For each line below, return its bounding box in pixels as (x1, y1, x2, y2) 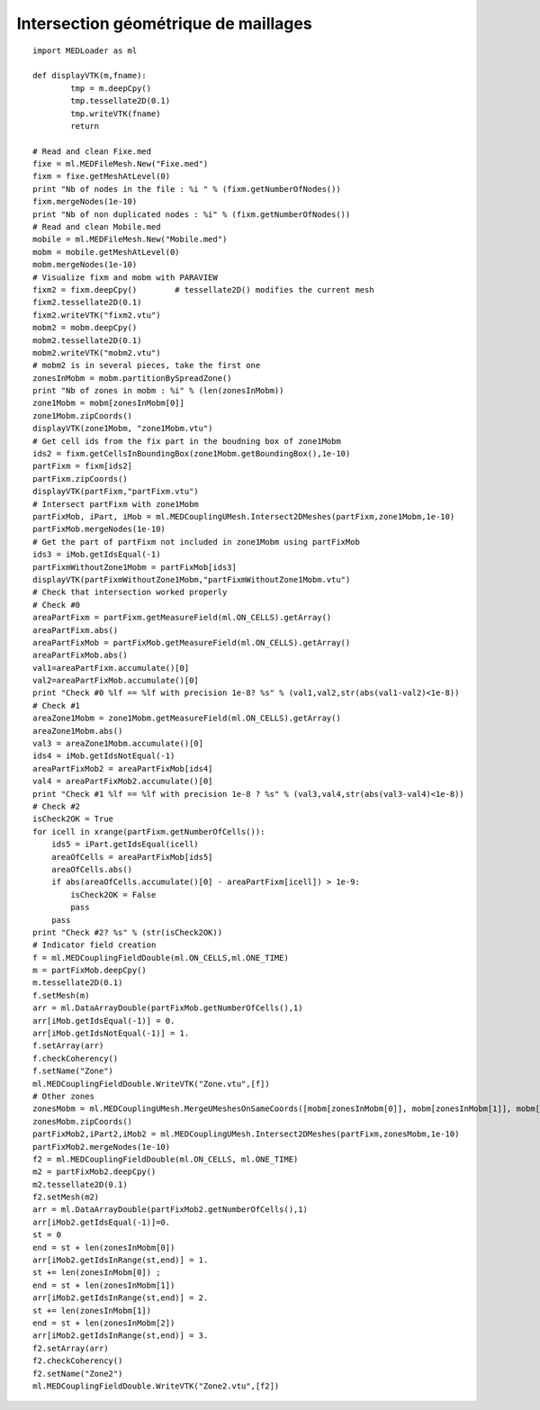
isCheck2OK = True (32, 814, 114, 824)
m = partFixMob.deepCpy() (32, 965, 148, 976)
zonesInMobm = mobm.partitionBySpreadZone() (32, 373, 233, 383)
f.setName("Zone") (32, 1066, 114, 1076)
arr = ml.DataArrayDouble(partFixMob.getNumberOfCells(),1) (32, 1003, 303, 1013)
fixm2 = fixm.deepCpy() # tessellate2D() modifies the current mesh (32, 285, 374, 294)
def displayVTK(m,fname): (32, 70, 148, 81)
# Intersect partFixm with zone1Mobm (32, 499, 200, 509)
